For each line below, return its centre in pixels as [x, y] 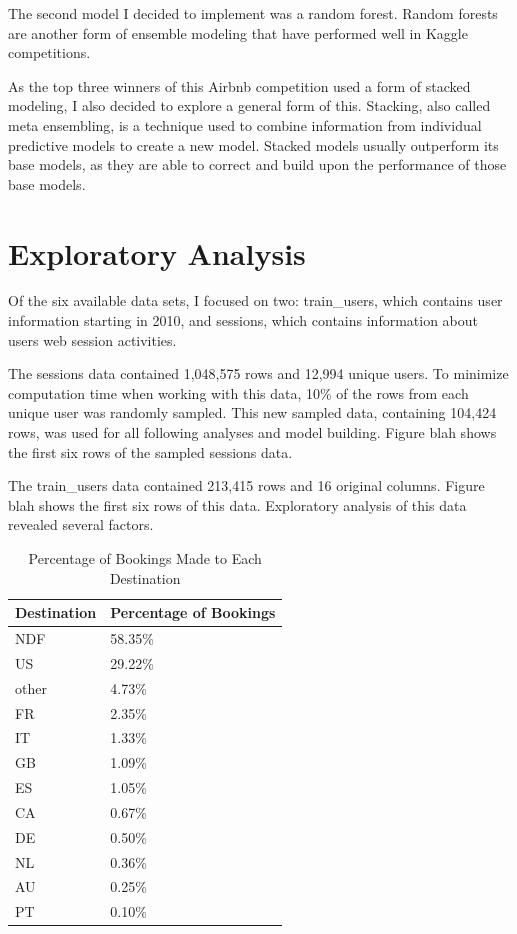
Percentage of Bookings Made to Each [145, 558]
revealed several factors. [81, 524]
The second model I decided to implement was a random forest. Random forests [253, 13]
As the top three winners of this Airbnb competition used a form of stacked [239, 85]
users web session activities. [92, 339]
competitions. [49, 52]
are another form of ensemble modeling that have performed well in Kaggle [238, 32]
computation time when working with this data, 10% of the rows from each [238, 392]
